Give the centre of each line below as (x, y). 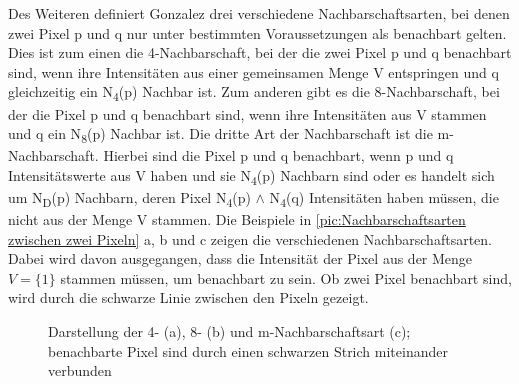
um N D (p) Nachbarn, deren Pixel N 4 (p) (129, 198)
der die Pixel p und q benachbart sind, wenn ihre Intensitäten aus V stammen (247, 113)
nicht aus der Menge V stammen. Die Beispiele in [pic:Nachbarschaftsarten (237, 219)
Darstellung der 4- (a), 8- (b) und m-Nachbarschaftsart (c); (229, 331)
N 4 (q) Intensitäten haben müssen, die (384, 198)
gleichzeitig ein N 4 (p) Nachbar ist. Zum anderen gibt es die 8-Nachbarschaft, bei (254, 93)
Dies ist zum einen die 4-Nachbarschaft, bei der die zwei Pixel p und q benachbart (260, 52)
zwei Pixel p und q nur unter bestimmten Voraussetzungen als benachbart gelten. (257, 32)
